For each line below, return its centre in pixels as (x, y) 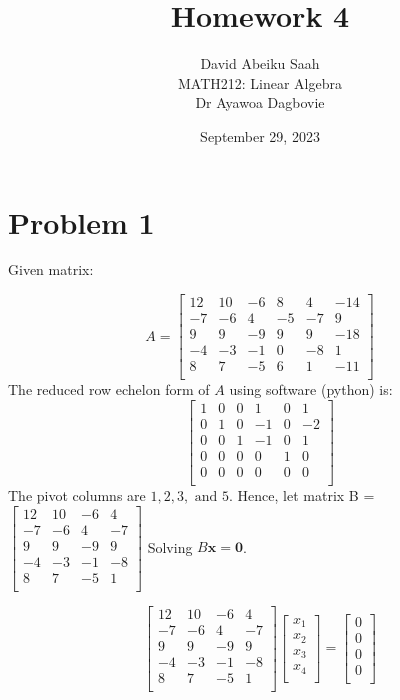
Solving (170, 546)
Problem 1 (81, 221)
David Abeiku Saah (260, 63)
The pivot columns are (77, 495)
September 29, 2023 (260, 135)
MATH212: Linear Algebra (259, 82)
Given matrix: (51, 269)
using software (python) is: (311, 389)
